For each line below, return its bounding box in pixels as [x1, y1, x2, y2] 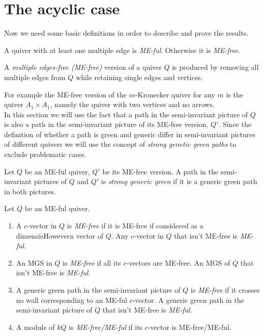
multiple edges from [4, 71, 66, 82]
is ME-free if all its [63, 257, 121, 268]
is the [226, 89, 243, 99]
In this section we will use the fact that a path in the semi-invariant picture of [4, 109, 248, 119]
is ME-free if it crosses [190, 285, 260, 295]
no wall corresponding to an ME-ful [16, 294, 127, 305]
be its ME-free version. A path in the [102, 166, 218, 176]
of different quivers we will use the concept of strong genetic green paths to [4, 139, 237, 149]
